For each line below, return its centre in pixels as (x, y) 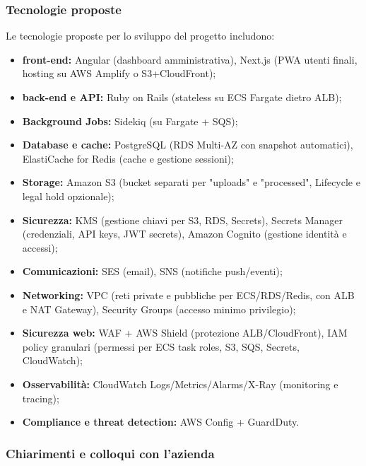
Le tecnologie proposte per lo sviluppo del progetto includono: (140, 36)
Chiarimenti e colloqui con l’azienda (110, 453)
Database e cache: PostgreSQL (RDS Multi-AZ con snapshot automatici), (188, 145)
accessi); (40, 247)
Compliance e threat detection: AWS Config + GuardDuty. (161, 422)
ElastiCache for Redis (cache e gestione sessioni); (128, 158)
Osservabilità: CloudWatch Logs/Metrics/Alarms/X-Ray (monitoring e (180, 384)
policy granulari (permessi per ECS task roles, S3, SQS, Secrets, (161, 346)
